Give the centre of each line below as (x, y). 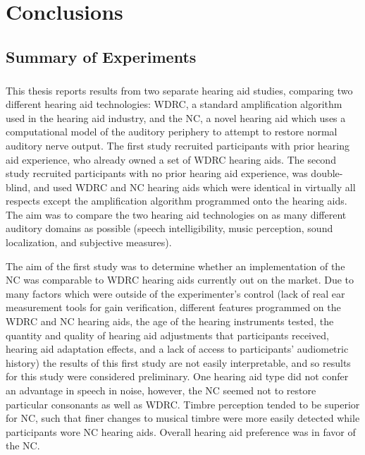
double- (327, 173)
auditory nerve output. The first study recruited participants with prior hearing (178, 145)
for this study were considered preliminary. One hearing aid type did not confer (177, 376)
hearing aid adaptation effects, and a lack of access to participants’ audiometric (177, 349)
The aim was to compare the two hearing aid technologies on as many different (176, 214)
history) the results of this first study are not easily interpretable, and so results (178, 362)
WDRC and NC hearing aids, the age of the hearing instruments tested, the (170, 321)
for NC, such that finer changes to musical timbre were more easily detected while (183, 418)
